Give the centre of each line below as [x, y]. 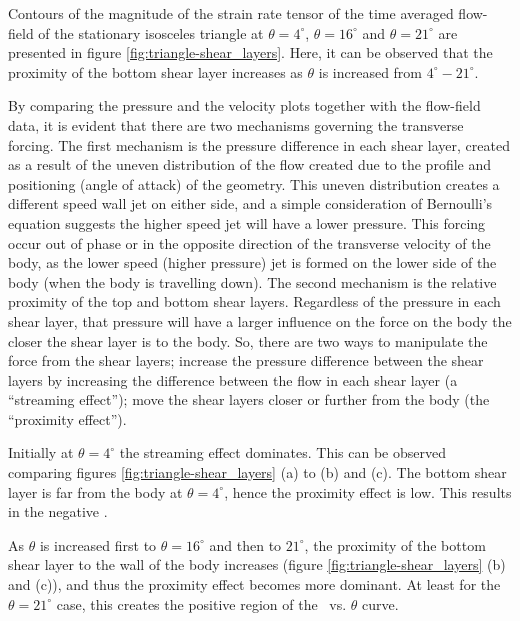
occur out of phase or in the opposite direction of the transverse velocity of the [249, 242]
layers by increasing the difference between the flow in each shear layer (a [233, 379]
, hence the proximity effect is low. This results [368, 491]
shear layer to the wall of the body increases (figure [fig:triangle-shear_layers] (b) [257, 564]
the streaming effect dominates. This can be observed [282, 452]
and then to [245, 544]
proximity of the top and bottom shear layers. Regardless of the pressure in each [254, 301]
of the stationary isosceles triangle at [151, 32]
